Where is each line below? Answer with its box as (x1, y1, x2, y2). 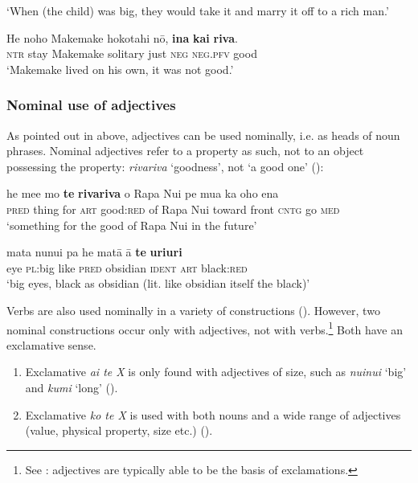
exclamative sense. (6, 336, 96, 353)
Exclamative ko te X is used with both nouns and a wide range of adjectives (25, 406, 401, 423)
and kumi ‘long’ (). (25, 379, 118, 395)
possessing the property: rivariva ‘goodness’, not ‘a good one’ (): (6, 158, 324, 174)
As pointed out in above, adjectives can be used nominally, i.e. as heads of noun (6, 126, 400, 143)
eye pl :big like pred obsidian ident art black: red (6, 259, 248, 276)
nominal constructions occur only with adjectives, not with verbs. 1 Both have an (6, 318, 403, 338)
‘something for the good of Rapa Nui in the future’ (6, 216, 257, 233)
